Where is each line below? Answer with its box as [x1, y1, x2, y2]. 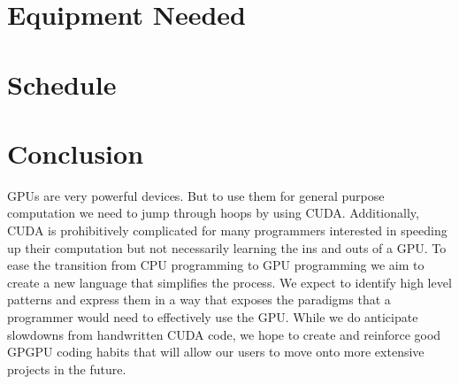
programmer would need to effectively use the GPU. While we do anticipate [7, 308, 418, 326]
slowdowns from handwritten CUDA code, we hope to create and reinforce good [7, 325, 441, 343]
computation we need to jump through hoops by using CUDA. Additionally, [7, 204, 419, 222]
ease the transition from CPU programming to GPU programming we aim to [7, 256, 425, 274]
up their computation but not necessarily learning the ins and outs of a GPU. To [7, 238, 447, 257]
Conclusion [7, 134, 144, 171]
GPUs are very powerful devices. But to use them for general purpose [7, 186, 385, 204]
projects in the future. [7, 359, 126, 378]
